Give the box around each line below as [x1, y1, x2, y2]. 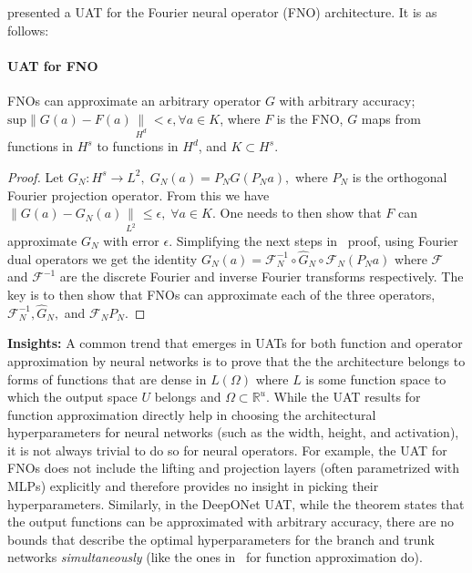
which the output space [7, 387, 138, 406]
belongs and [154, 387, 221, 406]
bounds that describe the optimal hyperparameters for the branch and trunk [7, 529, 435, 548]
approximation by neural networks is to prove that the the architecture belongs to [7, 351, 466, 370]
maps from [361, 108, 421, 128]
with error [103, 230, 159, 250]
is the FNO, [276, 108, 344, 128]
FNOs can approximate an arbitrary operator [7, 90, 262, 109]
